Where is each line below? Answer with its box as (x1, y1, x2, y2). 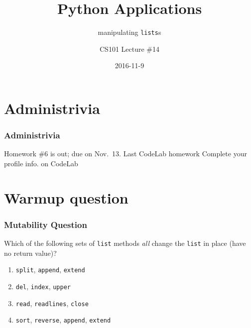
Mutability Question (4, 218, 87, 230)
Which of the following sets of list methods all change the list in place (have (4, 238, 246, 248)
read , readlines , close (15, 298, 89, 308)
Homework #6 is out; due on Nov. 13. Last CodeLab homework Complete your (4, 148, 247, 159)
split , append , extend (15, 264, 85, 275)
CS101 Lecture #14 (100, 43, 159, 54)
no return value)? (4, 247, 57, 258)
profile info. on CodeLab (4, 158, 78, 168)
